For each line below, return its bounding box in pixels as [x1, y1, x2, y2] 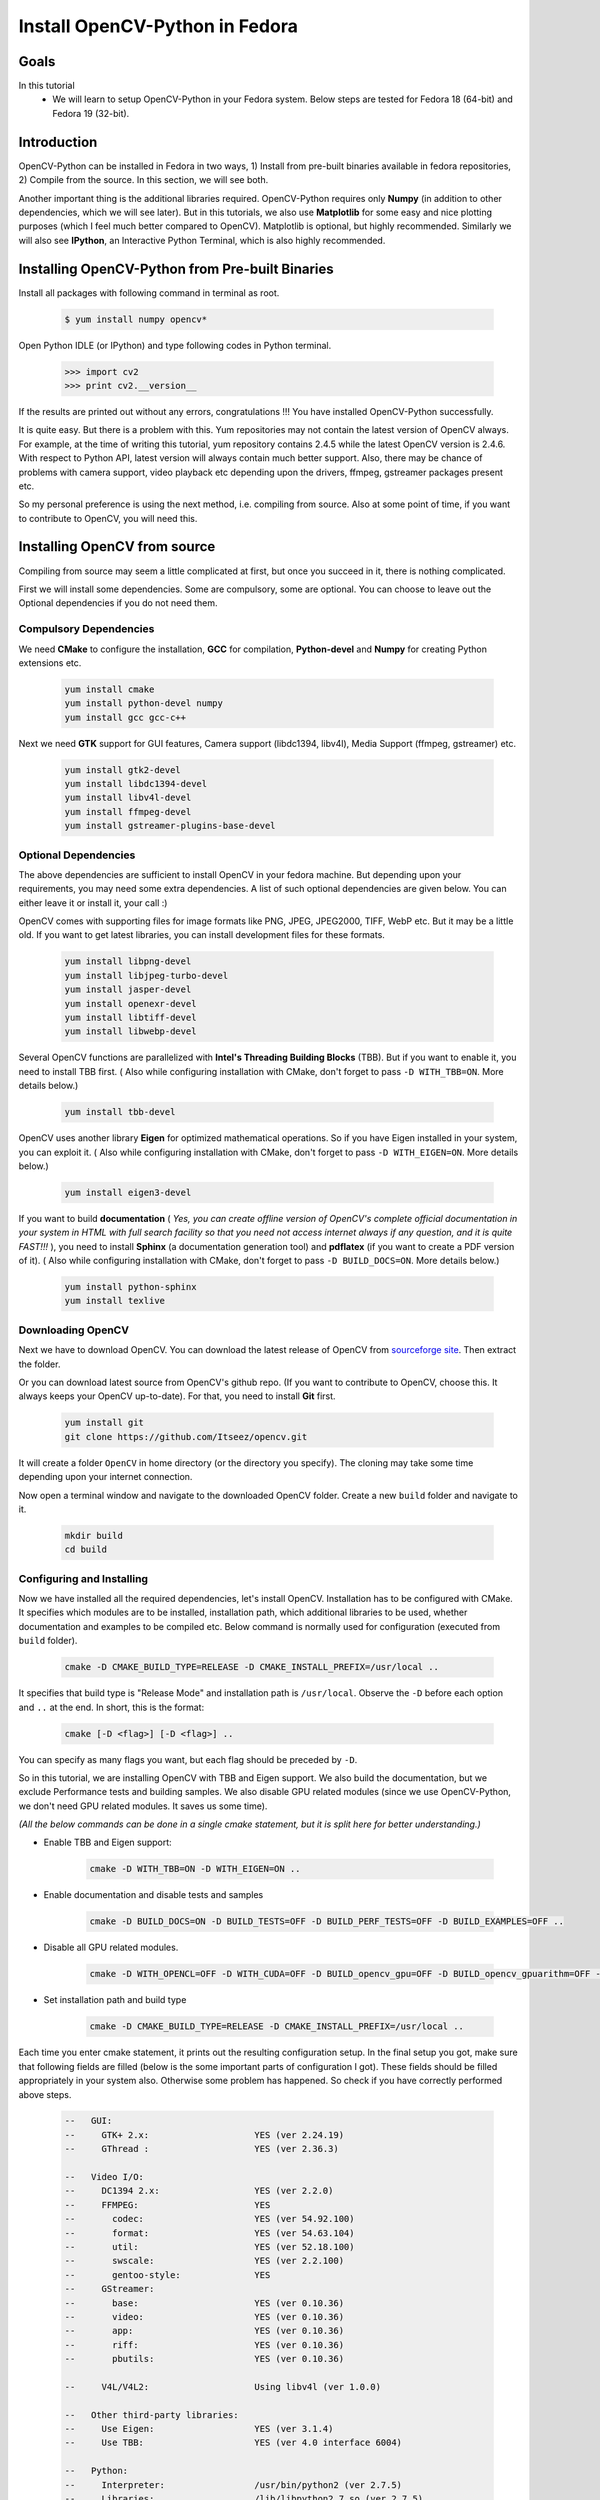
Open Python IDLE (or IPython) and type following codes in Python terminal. [18, 339, 332, 351]
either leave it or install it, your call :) [18, 896, 168, 909]
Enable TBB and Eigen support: [43, 1836, 172, 1849]
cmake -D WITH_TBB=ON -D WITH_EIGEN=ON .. [89, 1863, 301, 1875]
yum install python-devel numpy [64, 698, 224, 709]
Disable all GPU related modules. [43, 1941, 179, 1954]
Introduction [18, 133, 98, 150]
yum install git [64, 1417, 145, 1429]
